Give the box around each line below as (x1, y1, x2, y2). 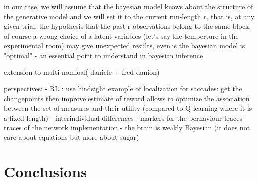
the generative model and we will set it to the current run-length (4, 11, 201, 21)
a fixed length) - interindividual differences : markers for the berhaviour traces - (4, 112, 247, 122)
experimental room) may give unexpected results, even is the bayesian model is (4, 40, 245, 51)
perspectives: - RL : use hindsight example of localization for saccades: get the (4, 83, 242, 94)
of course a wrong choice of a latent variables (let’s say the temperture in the (4, 30, 239, 41)
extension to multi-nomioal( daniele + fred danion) (4, 66, 160, 77)
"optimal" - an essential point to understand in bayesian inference (4, 50, 203, 60)
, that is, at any (206, 11, 255, 21)
